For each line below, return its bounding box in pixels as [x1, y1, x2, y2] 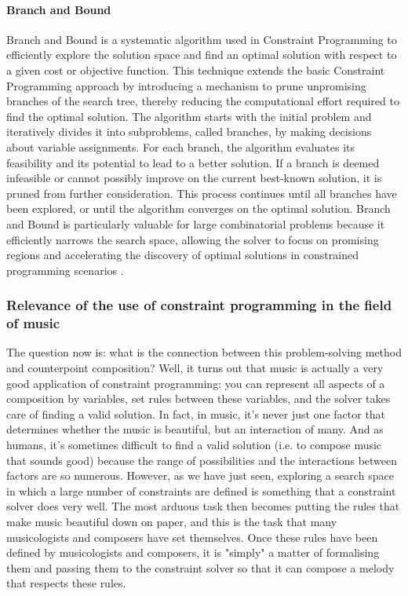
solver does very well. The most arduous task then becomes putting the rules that [6, 498, 400, 514]
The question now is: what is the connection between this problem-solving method [6, 344, 403, 360]
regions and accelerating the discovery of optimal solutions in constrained [6, 247, 359, 263]
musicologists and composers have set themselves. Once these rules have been [6, 528, 378, 545]
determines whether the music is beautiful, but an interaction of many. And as [6, 421, 384, 437]
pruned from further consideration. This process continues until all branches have [6, 185, 397, 201]
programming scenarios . [6, 261, 124, 278]
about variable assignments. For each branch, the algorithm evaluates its [6, 138, 355, 155]
